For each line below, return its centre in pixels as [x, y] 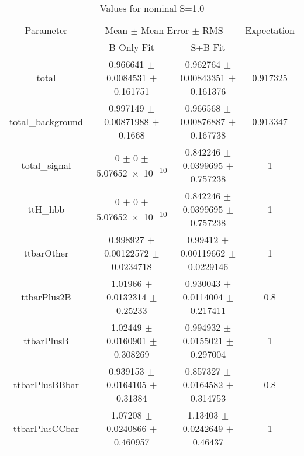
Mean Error [165, 30]
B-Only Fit [132, 47]
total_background [46, 121]
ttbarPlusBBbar [46, 384]
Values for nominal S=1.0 [152, 8]
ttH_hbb [46, 209]
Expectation [270, 30]
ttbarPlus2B [46, 297]
